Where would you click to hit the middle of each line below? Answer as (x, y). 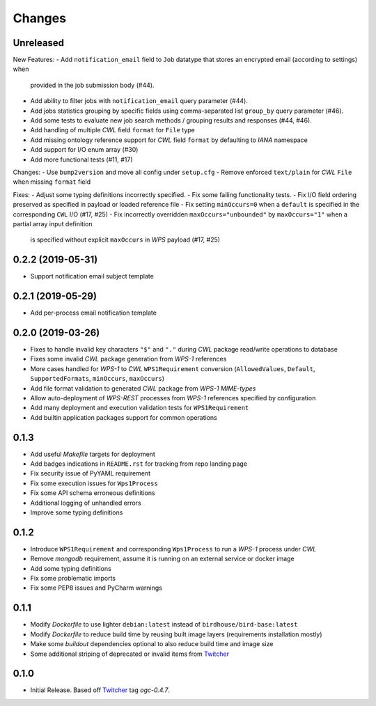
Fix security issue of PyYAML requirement (91, 473)
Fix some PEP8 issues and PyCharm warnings (96, 588)
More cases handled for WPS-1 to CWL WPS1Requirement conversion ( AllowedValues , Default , (173, 368)
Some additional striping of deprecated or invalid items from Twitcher (130, 654)
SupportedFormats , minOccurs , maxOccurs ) (97, 379)
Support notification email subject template (92, 276)
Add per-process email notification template (93, 313)
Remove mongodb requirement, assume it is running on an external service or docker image (163, 559)
